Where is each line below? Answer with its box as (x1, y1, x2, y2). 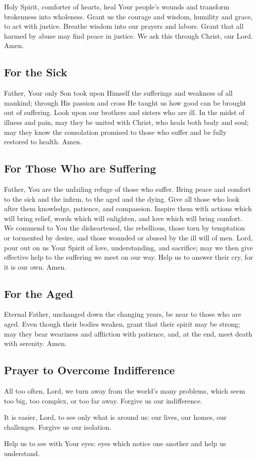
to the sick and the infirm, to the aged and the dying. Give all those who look (4, 193, 240, 204)
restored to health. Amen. (4, 136, 82, 147)
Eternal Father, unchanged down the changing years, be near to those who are (4, 309, 241, 319)
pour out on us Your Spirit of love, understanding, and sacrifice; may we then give (4, 242, 253, 252)
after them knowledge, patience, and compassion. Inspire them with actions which (4, 203, 252, 214)
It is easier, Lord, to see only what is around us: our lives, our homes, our (4, 412, 227, 422)
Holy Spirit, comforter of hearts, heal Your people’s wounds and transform (4, 1, 230, 11)
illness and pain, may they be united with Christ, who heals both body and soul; (4, 116, 249, 127)
